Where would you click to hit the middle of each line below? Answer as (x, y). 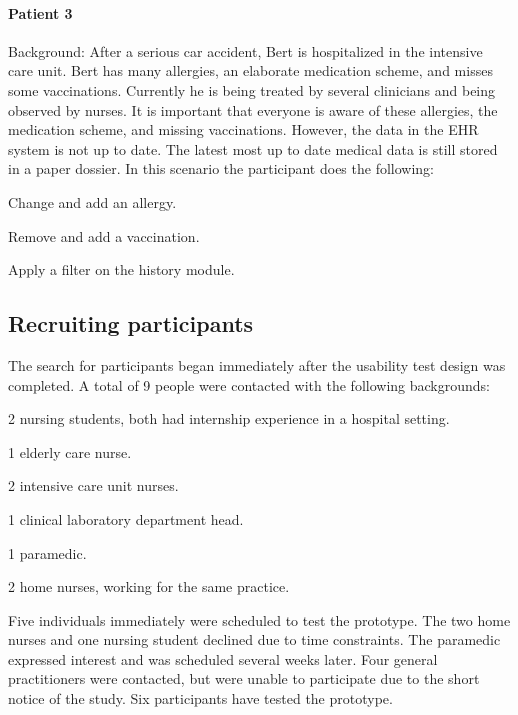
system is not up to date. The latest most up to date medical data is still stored (253, 148)
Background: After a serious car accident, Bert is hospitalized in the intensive (245, 50)
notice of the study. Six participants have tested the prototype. (200, 698)
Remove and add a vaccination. (104, 235)
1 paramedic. (47, 552)
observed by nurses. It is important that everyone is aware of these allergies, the (253, 109)
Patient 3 (40, 12)
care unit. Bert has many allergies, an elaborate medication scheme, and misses (250, 70)
